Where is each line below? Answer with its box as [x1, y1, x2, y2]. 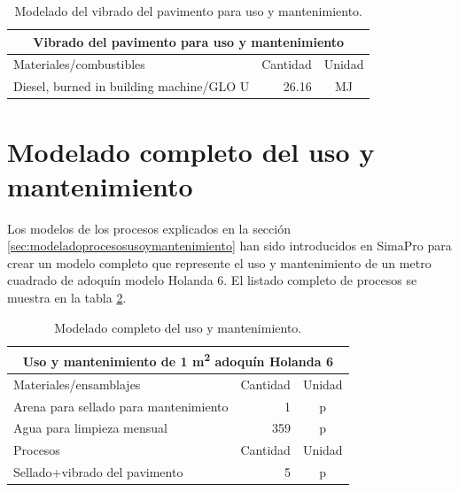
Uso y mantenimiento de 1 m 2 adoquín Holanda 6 [22, 350, 333, 370]
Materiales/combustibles [13, 55, 145, 73]
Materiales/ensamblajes [13, 374, 141, 393]
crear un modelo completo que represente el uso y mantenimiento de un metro [7, 253, 432, 272]
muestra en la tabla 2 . [7, 288, 127, 307]
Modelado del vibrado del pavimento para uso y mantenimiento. [14, 2, 362, 19]
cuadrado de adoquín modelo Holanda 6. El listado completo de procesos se [7, 271, 417, 289]
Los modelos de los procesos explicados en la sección [7, 219, 291, 237]
